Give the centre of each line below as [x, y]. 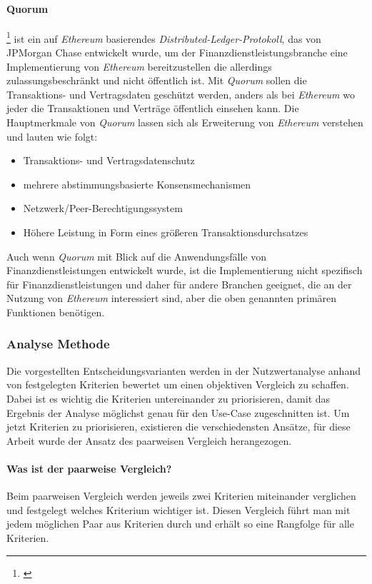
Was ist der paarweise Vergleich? [89, 468]
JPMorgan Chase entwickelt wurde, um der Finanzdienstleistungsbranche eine [177, 52]
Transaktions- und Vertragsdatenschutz [109, 160]
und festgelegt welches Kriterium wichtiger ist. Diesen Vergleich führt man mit [179, 509]
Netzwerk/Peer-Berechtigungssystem [103, 208]
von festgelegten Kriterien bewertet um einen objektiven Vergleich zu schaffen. [178, 384]
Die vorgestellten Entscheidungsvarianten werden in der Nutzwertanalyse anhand [184, 370]
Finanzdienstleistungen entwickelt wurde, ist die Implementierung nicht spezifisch [185, 270]
